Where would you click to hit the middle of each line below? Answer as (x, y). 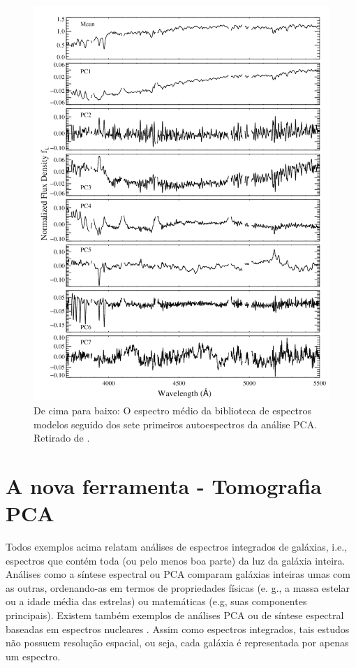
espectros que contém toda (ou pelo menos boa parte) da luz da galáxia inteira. (176, 560)
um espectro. (33, 656)
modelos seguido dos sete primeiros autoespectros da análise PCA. (176, 424)
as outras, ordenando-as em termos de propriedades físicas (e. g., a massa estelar (178, 587)
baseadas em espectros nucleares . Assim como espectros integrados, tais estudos (178, 629)
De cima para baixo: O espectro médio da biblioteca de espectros (172, 410)
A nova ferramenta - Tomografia (164, 485)
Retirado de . (62, 438)
